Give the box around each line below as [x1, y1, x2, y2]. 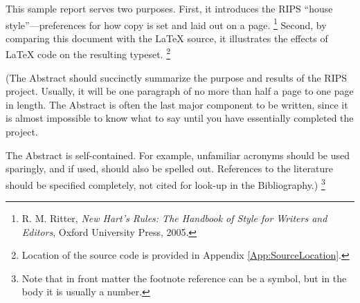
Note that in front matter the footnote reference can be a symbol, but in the [21, 270, 347, 285]
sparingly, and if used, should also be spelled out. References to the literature [6, 161, 333, 176]
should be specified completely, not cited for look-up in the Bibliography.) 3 [6, 175, 325, 192]
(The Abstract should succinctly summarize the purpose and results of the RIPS [6, 70, 348, 84]
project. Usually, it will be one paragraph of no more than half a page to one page [6, 84, 354, 98]
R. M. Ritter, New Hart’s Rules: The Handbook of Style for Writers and [21, 211, 327, 226]
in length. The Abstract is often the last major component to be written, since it [6, 97, 348, 111]
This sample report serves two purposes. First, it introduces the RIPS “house [6, 1, 333, 15]
